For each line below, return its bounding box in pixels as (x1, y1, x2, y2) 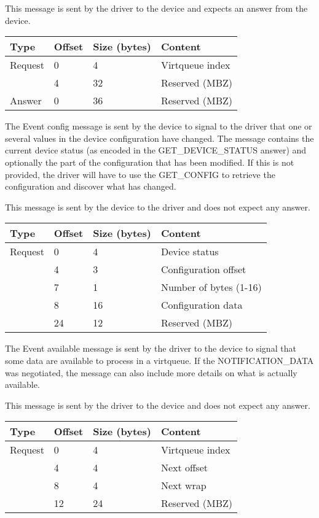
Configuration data (160, 298, 243, 312)
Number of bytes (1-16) (160, 280, 262, 295)
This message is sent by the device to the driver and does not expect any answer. (5, 200, 310, 213)
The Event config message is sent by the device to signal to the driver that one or (5, 120, 312, 133)
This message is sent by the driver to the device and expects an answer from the (5, 2, 308, 14)
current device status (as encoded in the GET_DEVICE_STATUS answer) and (5, 144, 307, 157)
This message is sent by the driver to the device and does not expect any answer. (5, 398, 310, 411)
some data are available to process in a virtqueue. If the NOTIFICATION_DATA (5, 354, 314, 366)
